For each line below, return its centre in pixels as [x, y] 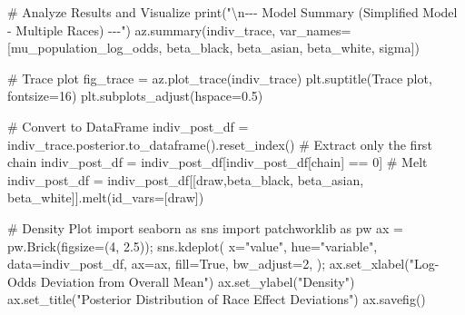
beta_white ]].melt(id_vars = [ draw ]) [106, 197]
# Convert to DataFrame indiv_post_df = [128, 126]
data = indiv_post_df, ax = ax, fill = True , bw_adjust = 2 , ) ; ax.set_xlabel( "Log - [223, 264]
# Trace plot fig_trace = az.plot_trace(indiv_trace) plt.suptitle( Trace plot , [220, 78]
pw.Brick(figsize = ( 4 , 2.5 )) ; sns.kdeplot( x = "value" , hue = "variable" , [193, 246]
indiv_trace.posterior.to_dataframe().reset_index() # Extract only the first [220, 144]
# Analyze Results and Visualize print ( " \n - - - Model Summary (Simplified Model [232, 12]
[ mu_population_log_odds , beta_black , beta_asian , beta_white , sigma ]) [213, 48]
